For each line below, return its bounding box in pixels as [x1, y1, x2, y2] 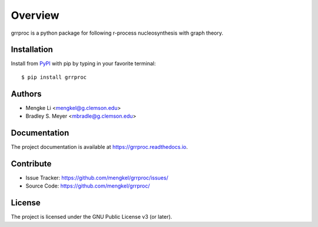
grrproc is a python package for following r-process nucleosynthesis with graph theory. [11, 29, 224, 36]
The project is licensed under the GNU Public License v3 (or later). [11, 213, 173, 221]
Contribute [11, 159, 52, 169]
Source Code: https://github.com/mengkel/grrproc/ [25, 182, 150, 189]
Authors [11, 89, 42, 99]
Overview [11, 9, 59, 22]
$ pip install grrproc [21, 74, 87, 81]
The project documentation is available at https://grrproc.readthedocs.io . [11, 143, 188, 151]
